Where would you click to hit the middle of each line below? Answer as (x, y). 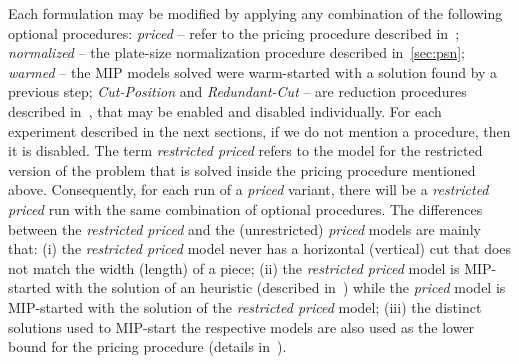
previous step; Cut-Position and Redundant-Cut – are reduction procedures (237, 91)
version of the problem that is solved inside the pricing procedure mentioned (242, 169)
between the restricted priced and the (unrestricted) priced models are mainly (244, 228)
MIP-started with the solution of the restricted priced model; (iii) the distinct (245, 306)
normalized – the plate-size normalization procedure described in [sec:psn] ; (236, 52)
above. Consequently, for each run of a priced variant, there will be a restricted (248, 189)
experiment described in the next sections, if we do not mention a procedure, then (259, 130)
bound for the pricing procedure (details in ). (147, 346)
